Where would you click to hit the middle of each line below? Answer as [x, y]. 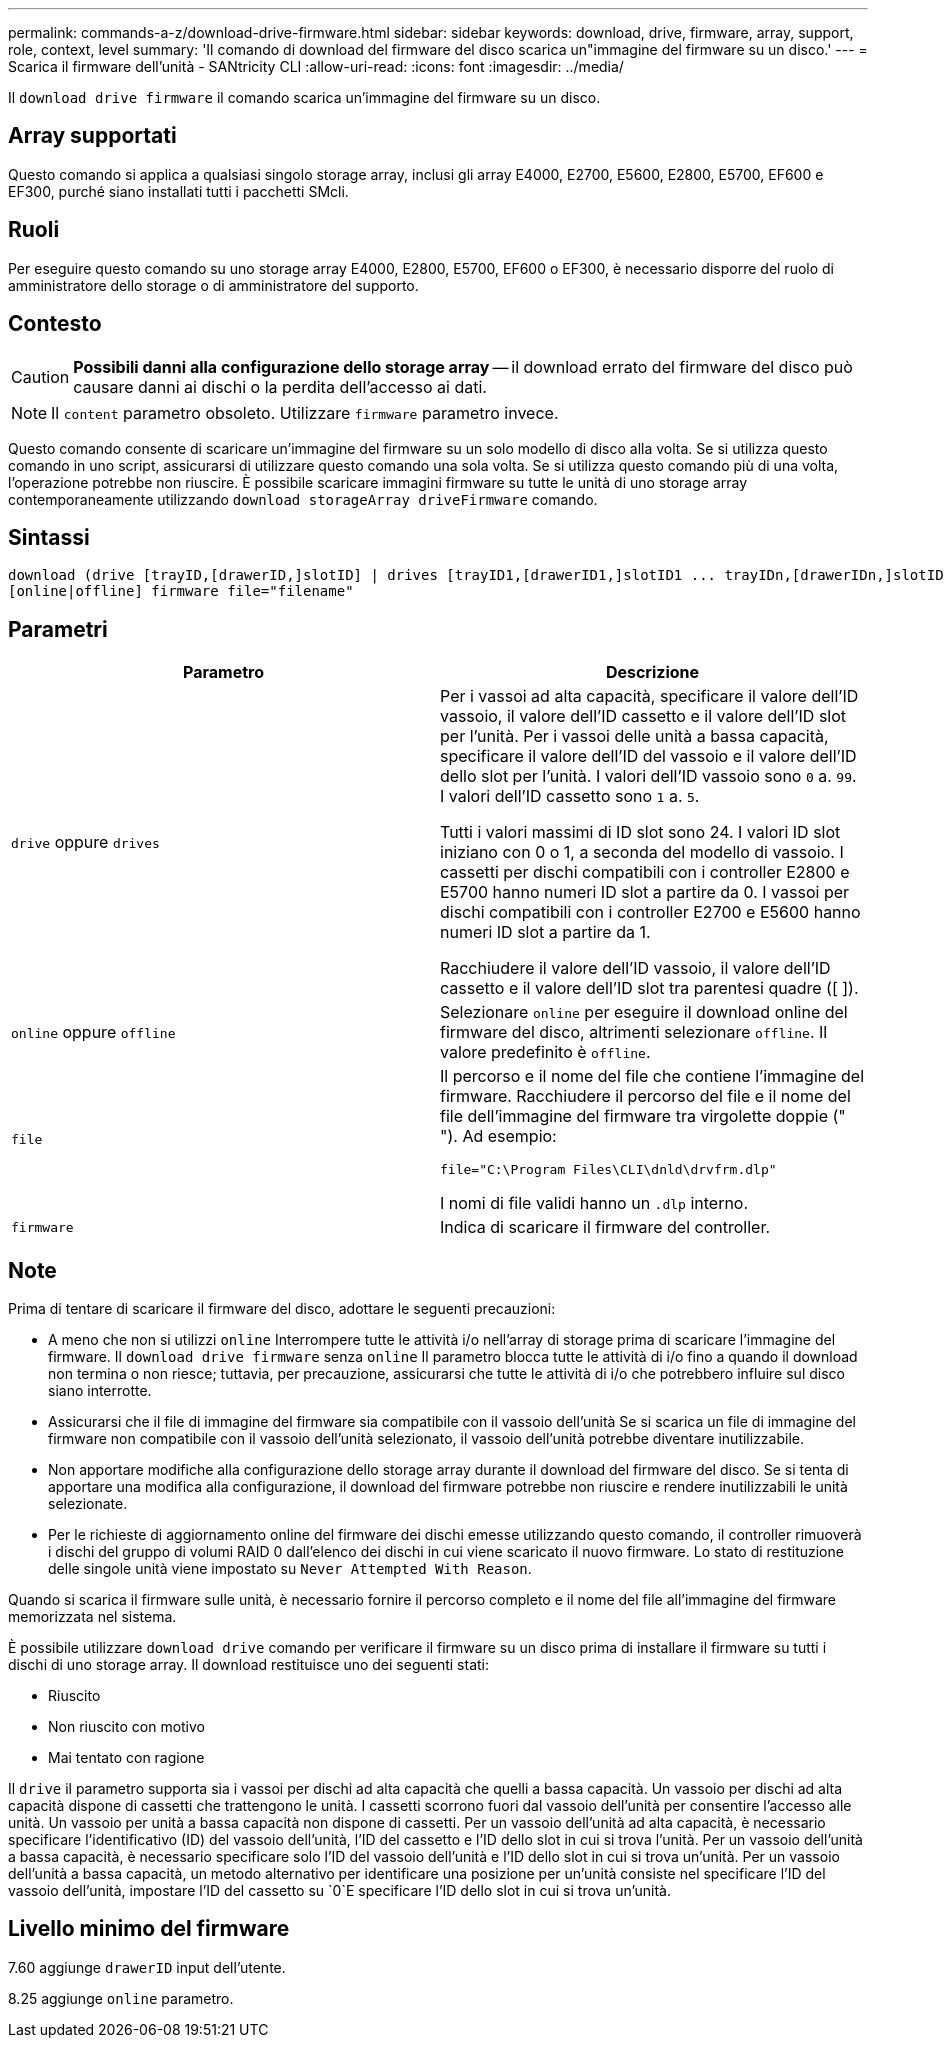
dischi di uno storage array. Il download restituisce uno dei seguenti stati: [249, 1665]
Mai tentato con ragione [126, 1758]
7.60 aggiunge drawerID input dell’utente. [147, 1967]
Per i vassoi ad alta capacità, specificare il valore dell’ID [649, 696]
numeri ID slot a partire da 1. [545, 932]
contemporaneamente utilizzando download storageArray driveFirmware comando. [303, 499]
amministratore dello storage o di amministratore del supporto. [213, 285]
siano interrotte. [100, 1391]
